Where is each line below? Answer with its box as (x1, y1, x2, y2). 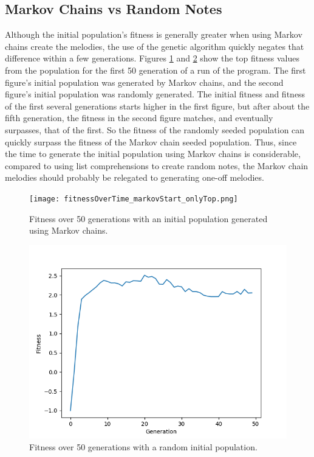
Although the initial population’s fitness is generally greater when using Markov (5, 28, 302, 41)
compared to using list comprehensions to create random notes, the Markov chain (5, 159, 309, 172)
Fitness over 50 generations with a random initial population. (29, 441, 258, 453)
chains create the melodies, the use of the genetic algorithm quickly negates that (5, 40, 304, 52)
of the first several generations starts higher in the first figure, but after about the (5, 99, 310, 112)
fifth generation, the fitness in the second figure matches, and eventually (5, 111, 273, 124)
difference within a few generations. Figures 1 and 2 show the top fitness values (5, 52, 299, 65)
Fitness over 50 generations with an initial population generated (29, 212, 268, 225)
